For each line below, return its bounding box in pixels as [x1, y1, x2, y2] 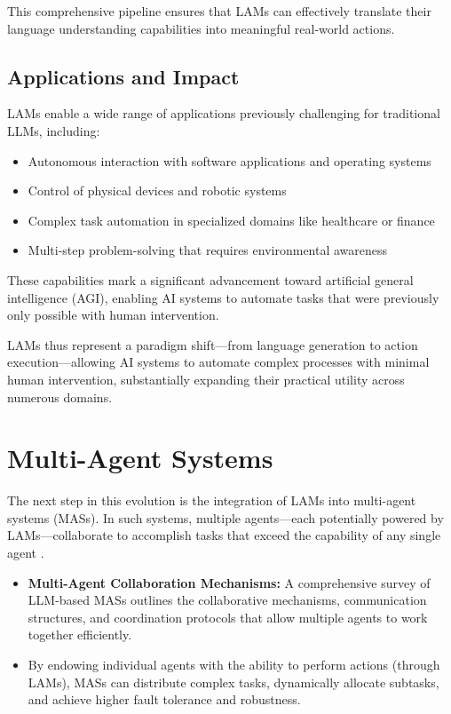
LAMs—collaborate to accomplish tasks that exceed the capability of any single [7, 526, 441, 544]
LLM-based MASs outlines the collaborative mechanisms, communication [28, 591, 427, 609]
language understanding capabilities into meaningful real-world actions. [7, 19, 395, 37]
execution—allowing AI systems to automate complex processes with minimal [7, 353, 430, 371]
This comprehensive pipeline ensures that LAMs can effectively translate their [7, 2, 431, 20]
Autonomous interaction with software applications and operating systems [28, 151, 431, 170]
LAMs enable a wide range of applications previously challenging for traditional [7, 104, 440, 123]
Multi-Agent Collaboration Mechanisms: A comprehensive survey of [28, 573, 431, 591]
